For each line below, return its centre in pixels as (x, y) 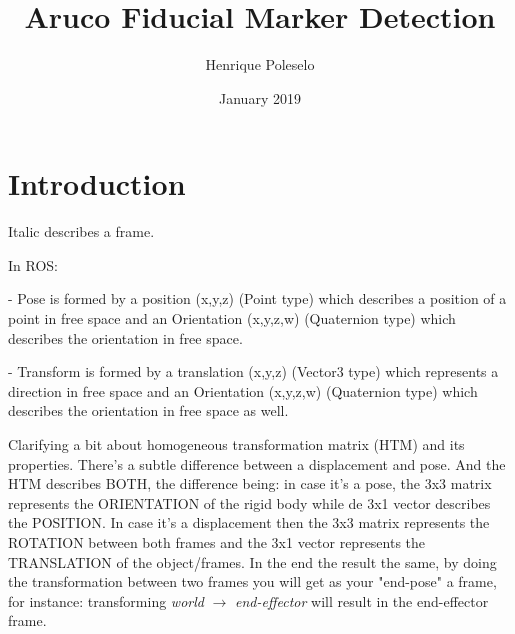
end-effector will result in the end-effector (362, 600)
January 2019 (260, 97)
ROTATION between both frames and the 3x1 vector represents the (217, 541)
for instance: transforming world (106, 600)
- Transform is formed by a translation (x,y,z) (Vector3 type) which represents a (253, 371)
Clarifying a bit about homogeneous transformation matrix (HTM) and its (236, 444)
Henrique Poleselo (260, 64)
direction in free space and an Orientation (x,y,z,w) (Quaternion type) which (243, 390)
